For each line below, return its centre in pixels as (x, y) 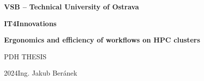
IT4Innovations (30, 23)
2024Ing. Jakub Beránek (41, 73)
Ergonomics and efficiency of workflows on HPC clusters (102, 40)
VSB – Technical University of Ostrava (72, 6)
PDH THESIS (25, 56)
